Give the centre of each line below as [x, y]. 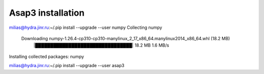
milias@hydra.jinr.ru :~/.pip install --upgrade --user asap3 [67, 66]
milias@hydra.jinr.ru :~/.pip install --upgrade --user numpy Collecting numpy [86, 27]
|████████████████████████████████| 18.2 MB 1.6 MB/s [101, 45]
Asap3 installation [47, 13]
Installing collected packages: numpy [46, 56]
